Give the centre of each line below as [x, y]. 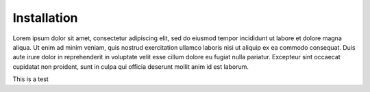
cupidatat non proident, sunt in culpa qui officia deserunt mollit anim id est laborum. [131, 66]
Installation [45, 18]
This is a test [31, 79]
